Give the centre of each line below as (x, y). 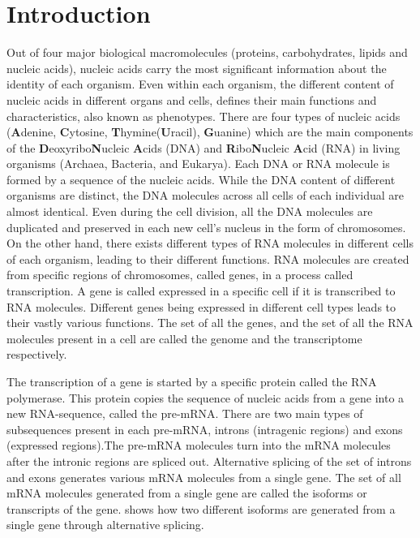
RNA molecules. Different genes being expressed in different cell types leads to (201, 306)
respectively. (37, 354)
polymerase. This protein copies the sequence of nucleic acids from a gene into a (206, 397)
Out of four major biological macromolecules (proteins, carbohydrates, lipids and (207, 52)
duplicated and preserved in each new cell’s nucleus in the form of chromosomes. (206, 227)
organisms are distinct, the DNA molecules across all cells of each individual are (206, 195)
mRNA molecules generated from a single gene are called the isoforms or (187, 493)
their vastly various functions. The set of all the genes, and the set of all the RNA (210, 323)
